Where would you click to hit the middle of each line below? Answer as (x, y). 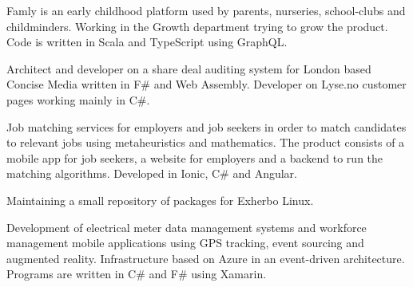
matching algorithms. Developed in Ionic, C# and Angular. (152, 173)
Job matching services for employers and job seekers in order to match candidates (206, 126)
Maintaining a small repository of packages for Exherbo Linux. (160, 200)
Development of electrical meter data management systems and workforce (187, 227)
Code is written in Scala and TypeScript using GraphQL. (147, 42)
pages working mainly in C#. (78, 99)
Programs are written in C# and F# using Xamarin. (137, 274)
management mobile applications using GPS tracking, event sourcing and (185, 243)
